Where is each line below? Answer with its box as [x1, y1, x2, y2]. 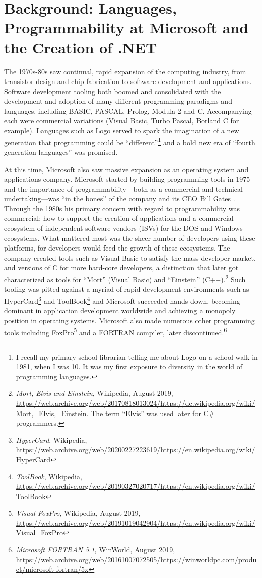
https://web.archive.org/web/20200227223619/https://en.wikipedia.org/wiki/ [16, 444, 255, 455]
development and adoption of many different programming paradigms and [4, 96, 232, 106]
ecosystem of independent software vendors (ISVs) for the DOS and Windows [4, 223, 243, 233]
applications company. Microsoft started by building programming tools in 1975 [4, 174, 250, 184]
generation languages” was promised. [4, 146, 118, 157]
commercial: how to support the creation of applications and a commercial [4, 213, 234, 223]
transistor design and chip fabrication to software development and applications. [4, 76, 252, 87]
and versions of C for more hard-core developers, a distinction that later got [4, 262, 239, 273]
